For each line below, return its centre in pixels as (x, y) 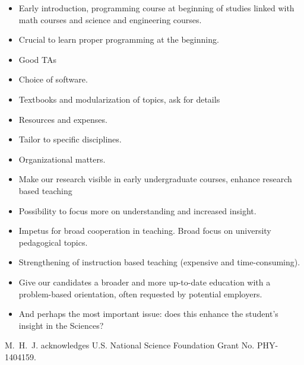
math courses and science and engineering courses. (110, 19)
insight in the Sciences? (61, 325)
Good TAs (37, 59)
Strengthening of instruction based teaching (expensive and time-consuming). (159, 262)
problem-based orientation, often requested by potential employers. (140, 293)
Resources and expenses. (63, 119)
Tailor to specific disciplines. (70, 139)
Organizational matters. (62, 159)
